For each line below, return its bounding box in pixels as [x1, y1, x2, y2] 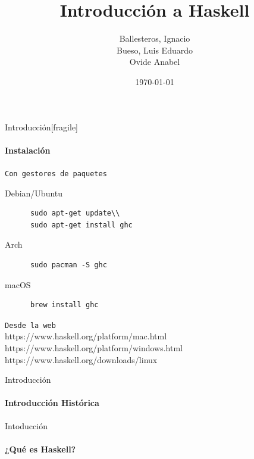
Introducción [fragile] [5, 120, 79, 133]
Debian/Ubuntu [5, 186, 63, 199]
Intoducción [5, 419, 48, 432]
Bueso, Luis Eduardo [117, 43, 193, 56]
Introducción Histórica [5, 396, 99, 409]
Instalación [5, 143, 51, 156]
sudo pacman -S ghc [30, 260, 107, 269]
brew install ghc [30, 301, 99, 310]
